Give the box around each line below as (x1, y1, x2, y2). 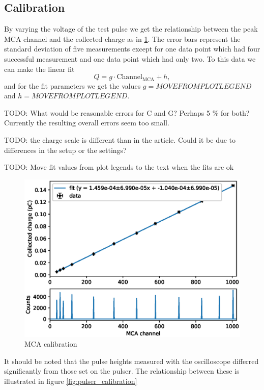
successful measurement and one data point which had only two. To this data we (4, 53, 256, 64)
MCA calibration (24, 339, 77, 349)
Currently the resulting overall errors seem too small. (4, 117, 169, 128)
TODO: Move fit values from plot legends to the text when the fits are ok (4, 162, 234, 172)
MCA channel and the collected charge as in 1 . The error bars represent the (4, 33, 241, 44)
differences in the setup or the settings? (4, 144, 127, 155)
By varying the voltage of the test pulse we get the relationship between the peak (4, 23, 258, 34)
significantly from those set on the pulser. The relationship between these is (4, 366, 240, 376)
